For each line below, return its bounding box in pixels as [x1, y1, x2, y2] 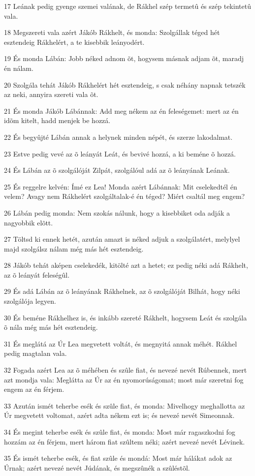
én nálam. [4, 63, 33, 73]
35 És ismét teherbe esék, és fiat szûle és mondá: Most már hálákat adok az [4, 453, 232, 463]
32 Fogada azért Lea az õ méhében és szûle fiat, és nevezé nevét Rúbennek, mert [4, 365, 247, 375]
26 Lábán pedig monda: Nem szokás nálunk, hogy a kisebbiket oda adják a [4, 207, 230, 218]
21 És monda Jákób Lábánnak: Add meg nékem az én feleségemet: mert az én [4, 105, 239, 116]
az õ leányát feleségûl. [4, 269, 70, 280]
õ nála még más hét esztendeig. [4, 322, 98, 332]
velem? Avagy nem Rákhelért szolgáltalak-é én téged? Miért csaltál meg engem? [4, 191, 245, 201]
